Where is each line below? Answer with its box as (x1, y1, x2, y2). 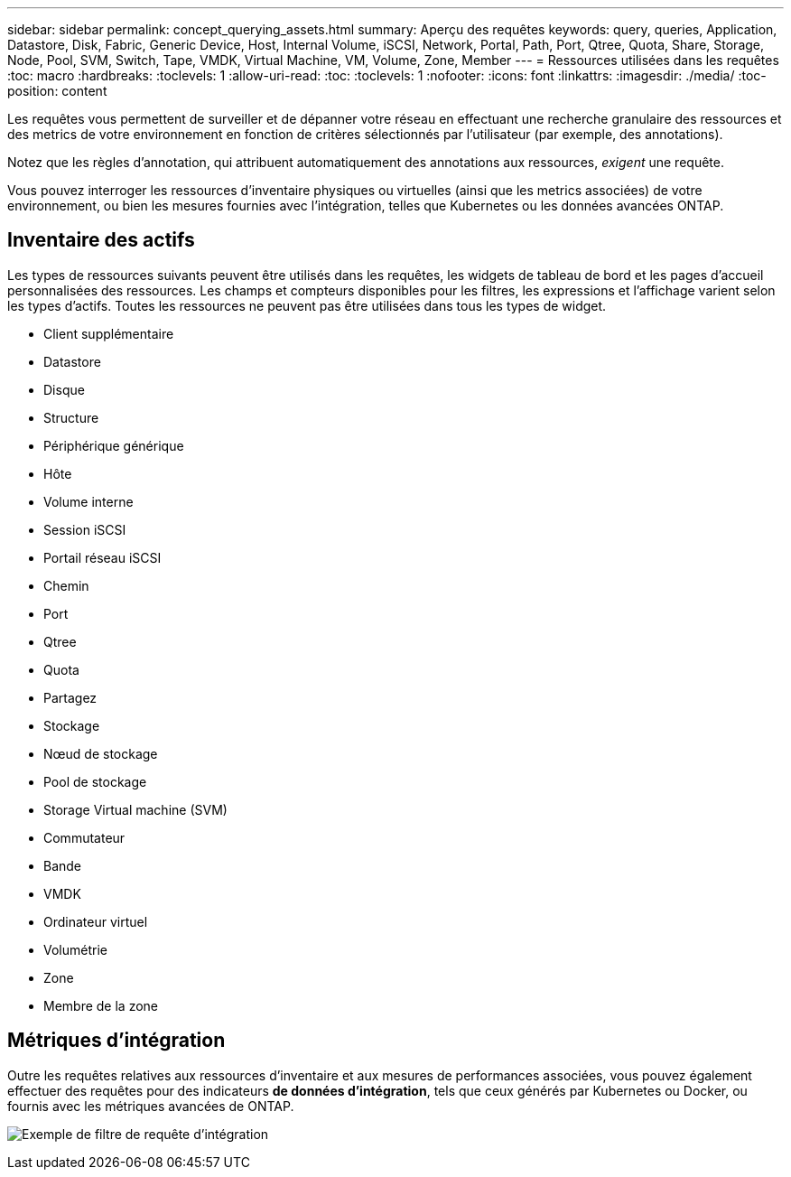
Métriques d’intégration (7, 1029, 226, 1052)
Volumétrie (43, 941, 107, 957)
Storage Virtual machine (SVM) (43, 801, 228, 817)
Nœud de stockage (43, 745, 158, 761)
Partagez (43, 689, 98, 705)
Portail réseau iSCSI (43, 549, 162, 565)
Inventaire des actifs (7, 229, 195, 252)
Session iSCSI (43, 521, 126, 537)
